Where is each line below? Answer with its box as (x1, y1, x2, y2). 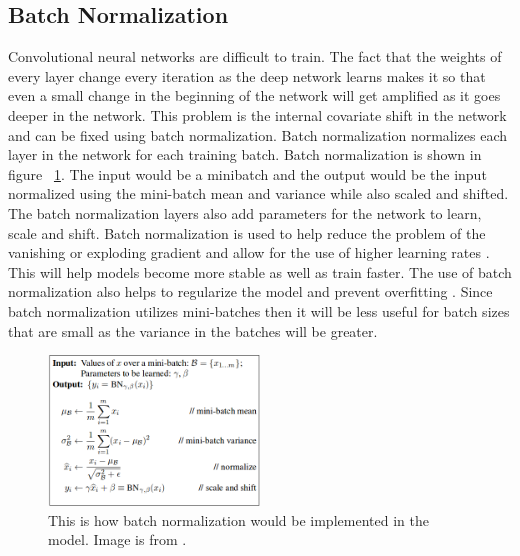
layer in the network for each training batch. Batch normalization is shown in (8, 144, 482, 165)
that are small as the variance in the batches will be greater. (8, 320, 378, 341)
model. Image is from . (48, 529, 187, 550)
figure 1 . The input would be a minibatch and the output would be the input (8, 163, 487, 184)
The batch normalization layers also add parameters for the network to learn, (8, 202, 482, 223)
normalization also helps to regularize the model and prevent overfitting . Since (8, 281, 493, 302)
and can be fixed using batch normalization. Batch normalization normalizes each (8, 124, 508, 145)
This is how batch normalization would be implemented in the (48, 509, 429, 530)
